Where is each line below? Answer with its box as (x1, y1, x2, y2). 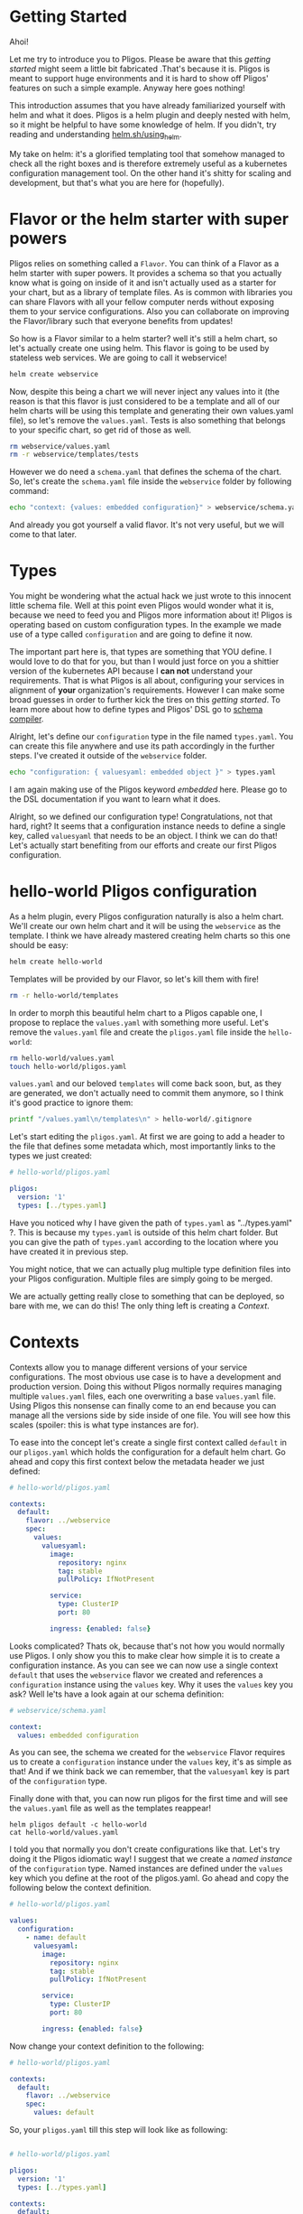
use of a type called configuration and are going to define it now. (9, 629, 252, 640)
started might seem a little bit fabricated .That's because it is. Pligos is (9, 63, 271, 74)
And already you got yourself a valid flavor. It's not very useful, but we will (9, 519, 285, 530)
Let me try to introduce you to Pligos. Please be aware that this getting (9, 53, 271, 64)
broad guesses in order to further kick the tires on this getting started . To (9, 694, 281, 705)
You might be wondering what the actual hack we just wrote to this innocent (9, 591, 291, 601)
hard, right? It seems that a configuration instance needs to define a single (9, 820, 286, 832)
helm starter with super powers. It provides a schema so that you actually (9, 267, 282, 278)
